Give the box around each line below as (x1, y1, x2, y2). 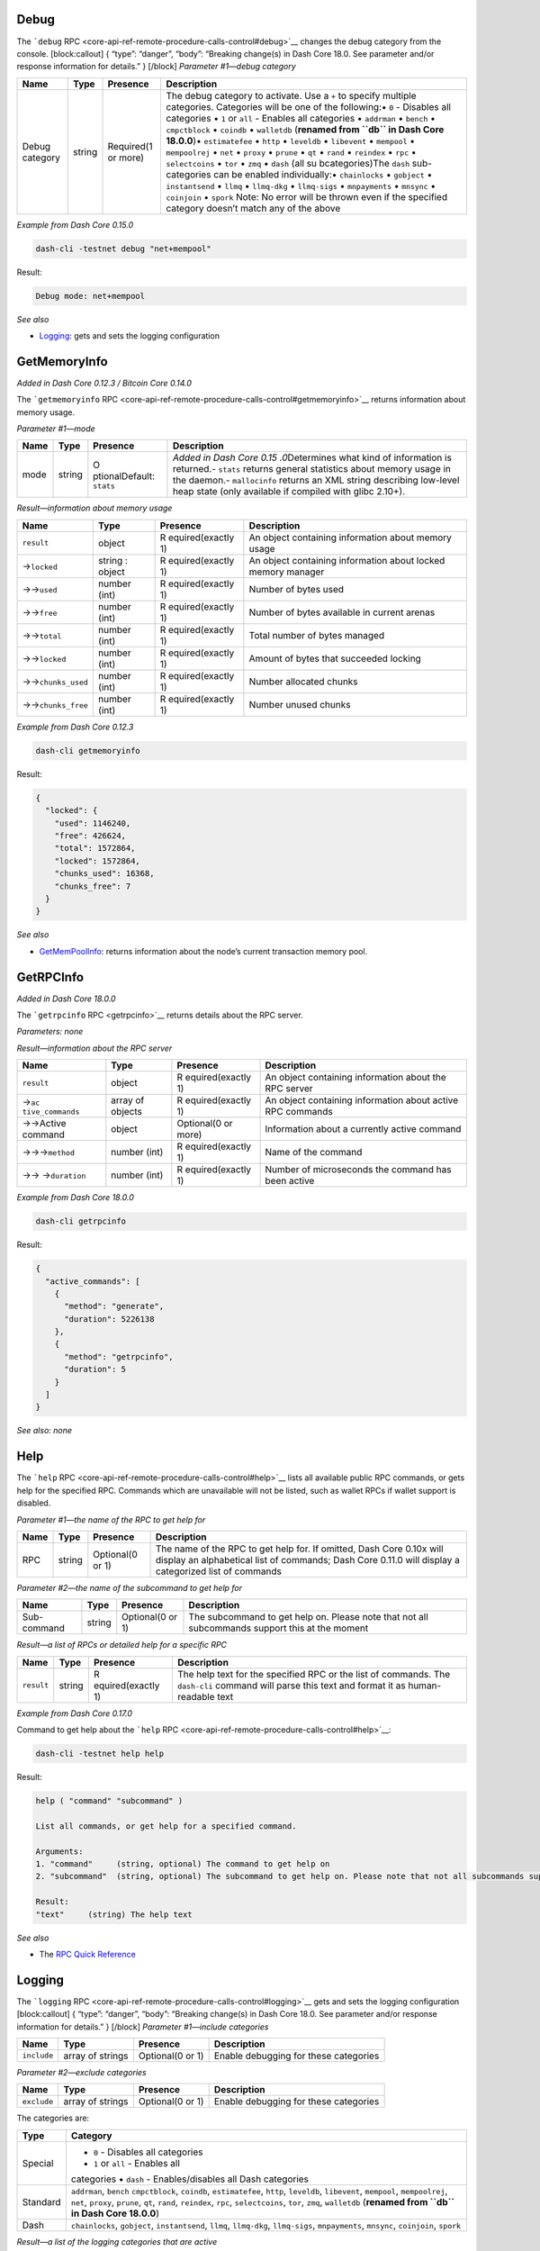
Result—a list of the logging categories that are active (16, 2236, 218, 2246)
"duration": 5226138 (64, 1314, 155, 1324)
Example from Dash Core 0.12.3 (16, 721, 134, 732)
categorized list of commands (155, 1565, 283, 1578)
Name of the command (265, 1146, 363, 1159)
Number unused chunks (248, 698, 351, 710)
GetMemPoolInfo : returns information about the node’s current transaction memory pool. (39, 945, 368, 956)
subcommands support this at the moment (188, 1622, 369, 1634)
